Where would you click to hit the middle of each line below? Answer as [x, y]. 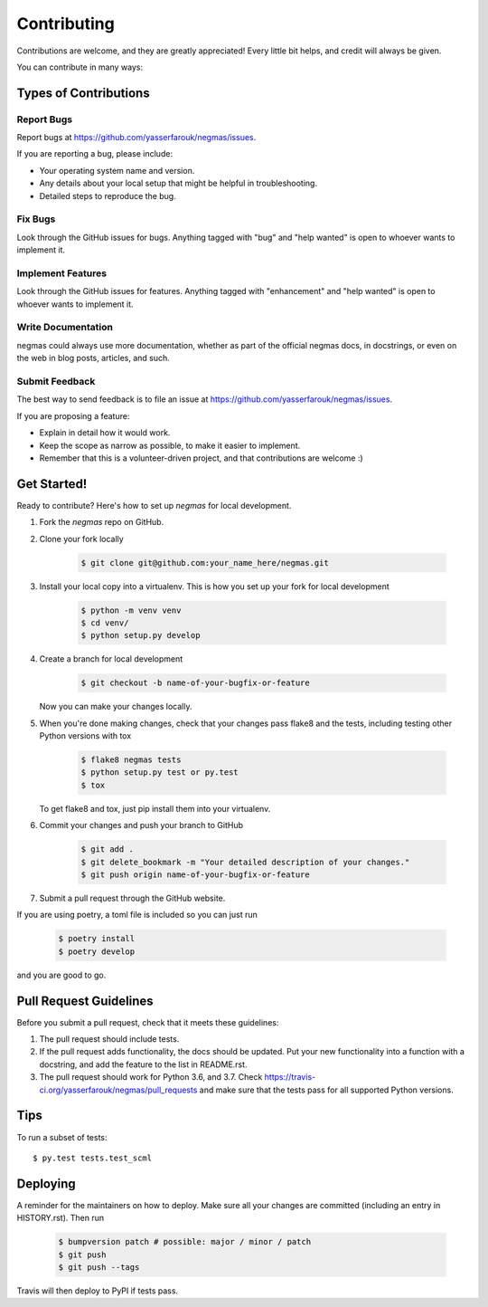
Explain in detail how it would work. [105, 433]
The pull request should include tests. [109, 1039]
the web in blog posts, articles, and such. [94, 358]
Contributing [66, 24]
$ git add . [108, 849]
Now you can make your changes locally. [116, 707]
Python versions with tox [85, 736]
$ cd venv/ [105, 623]
